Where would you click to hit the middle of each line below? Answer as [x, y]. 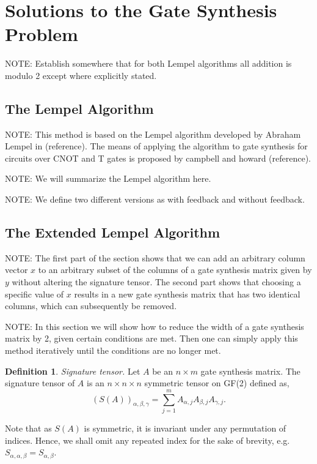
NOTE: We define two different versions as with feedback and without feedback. [155, 199]
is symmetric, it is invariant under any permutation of [185, 428]
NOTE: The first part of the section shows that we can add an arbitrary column [155, 257]
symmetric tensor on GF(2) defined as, [217, 383]
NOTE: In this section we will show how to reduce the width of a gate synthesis [155, 326]
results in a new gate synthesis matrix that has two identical [187, 294]
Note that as [28, 428]
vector [16, 270]
